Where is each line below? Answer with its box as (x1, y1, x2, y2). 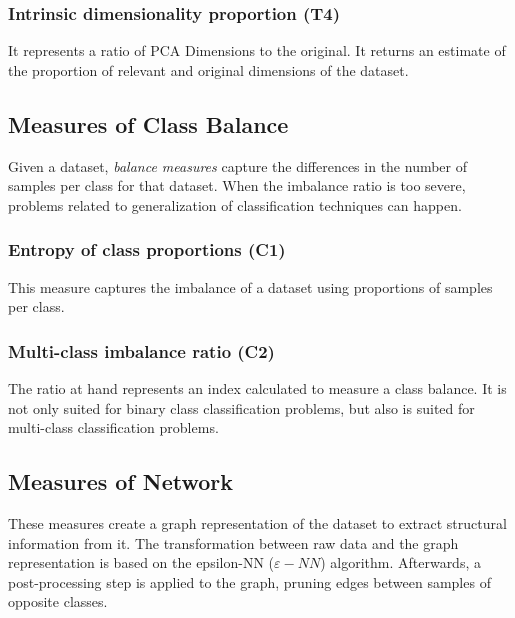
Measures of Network (8, 466, 234, 497)
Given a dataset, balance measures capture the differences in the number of (8, 155, 468, 176)
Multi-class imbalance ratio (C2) (8, 338, 275, 363)
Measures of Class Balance (8, 108, 289, 139)
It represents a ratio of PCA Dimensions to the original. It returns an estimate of (8, 40, 506, 61)
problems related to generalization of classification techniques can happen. (8, 194, 462, 215)
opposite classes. (8, 591, 108, 612)
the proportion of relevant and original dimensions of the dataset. (8, 59, 409, 80)
